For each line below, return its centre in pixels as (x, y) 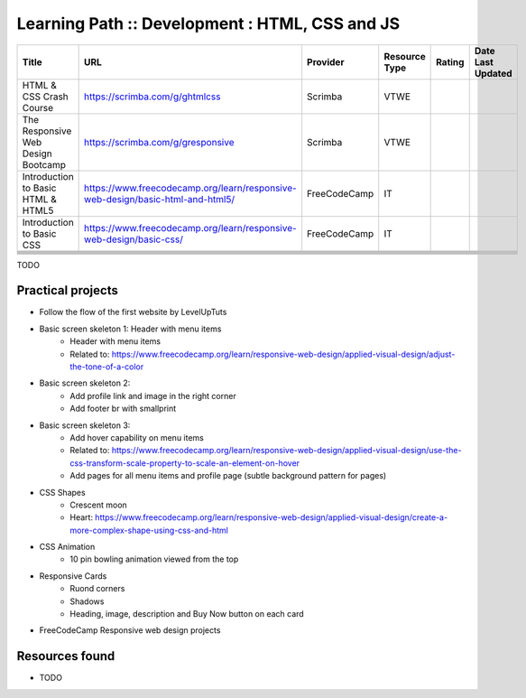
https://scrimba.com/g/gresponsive (159, 142)
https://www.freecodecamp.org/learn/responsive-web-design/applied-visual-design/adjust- (283, 354)
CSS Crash (46, 97)
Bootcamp (44, 164)
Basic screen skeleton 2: (85, 383)
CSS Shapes (62, 492)
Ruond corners (97, 589)
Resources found (66, 656)
